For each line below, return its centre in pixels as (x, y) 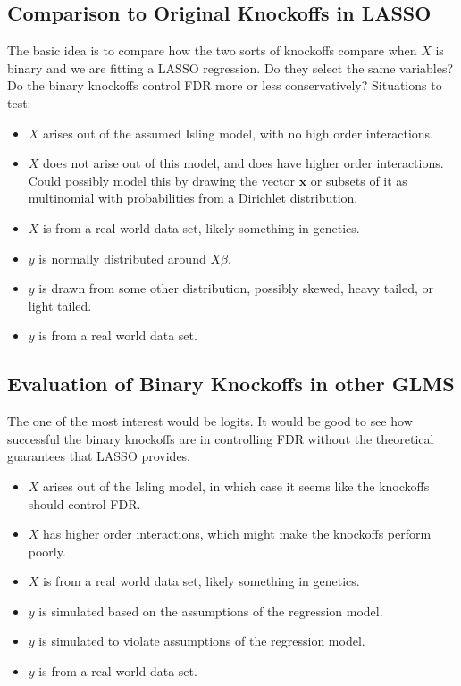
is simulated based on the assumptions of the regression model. (211, 611)
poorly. (47, 551)
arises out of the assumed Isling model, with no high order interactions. (239, 133)
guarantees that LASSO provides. (99, 456)
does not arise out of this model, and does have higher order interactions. (243, 163)
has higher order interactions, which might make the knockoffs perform (237, 534)
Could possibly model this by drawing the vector (162, 180)
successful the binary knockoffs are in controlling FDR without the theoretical (221, 438)
